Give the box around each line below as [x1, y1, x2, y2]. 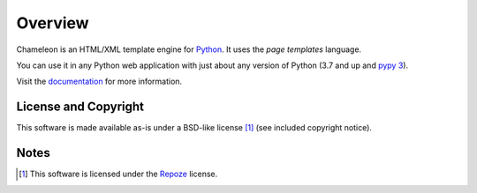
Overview [16, 13, 89, 33]
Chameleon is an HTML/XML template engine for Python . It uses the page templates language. [16, 44, 362, 55]
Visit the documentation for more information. [16, 76, 183, 87]
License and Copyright [16, 100, 145, 115]
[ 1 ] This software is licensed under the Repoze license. [19, 168, 218, 180]
